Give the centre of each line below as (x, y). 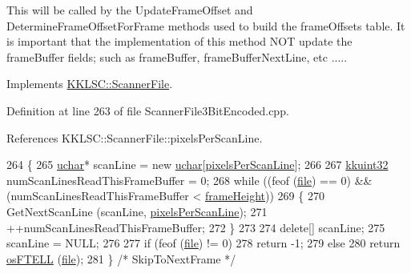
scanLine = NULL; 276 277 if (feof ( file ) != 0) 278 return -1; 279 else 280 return (203, 243)
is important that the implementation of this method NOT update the (179, 41)
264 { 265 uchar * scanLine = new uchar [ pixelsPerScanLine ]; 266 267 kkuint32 (197, 165)
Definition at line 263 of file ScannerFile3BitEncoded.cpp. (148, 110)
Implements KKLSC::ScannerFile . (90, 84)
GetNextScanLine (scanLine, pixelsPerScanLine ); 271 (137, 211)
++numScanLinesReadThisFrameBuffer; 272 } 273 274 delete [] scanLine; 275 (196, 227)
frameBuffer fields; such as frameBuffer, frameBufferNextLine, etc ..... (177, 56)
